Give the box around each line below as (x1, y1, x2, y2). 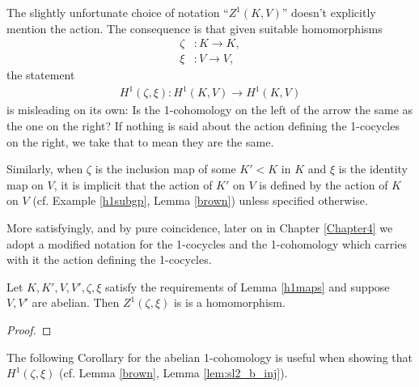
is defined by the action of (259, 176, 388, 193)
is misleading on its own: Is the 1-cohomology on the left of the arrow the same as (6, 101, 413, 118)
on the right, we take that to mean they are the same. (6, 133, 274, 150)
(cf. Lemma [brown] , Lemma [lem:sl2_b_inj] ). (58, 364, 288, 381)
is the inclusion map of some (95, 160, 236, 177)
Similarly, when (6, 160, 83, 177)
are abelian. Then (32, 294, 120, 311)
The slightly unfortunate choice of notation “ (6, 4, 229, 20)
